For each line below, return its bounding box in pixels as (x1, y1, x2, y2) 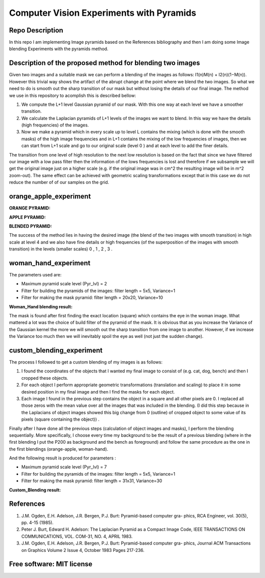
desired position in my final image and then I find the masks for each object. (21, 389, 175, 395)
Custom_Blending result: (9, 487, 61, 493)
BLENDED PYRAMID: (9, 223, 53, 229)
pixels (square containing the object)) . (21, 416, 100, 423)
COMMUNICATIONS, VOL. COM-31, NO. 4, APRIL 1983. (21, 533, 133, 539)
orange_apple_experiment (9, 192, 91, 201)
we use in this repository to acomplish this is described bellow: (9, 92, 136, 98)
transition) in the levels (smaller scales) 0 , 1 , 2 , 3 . (9, 246, 113, 252)
